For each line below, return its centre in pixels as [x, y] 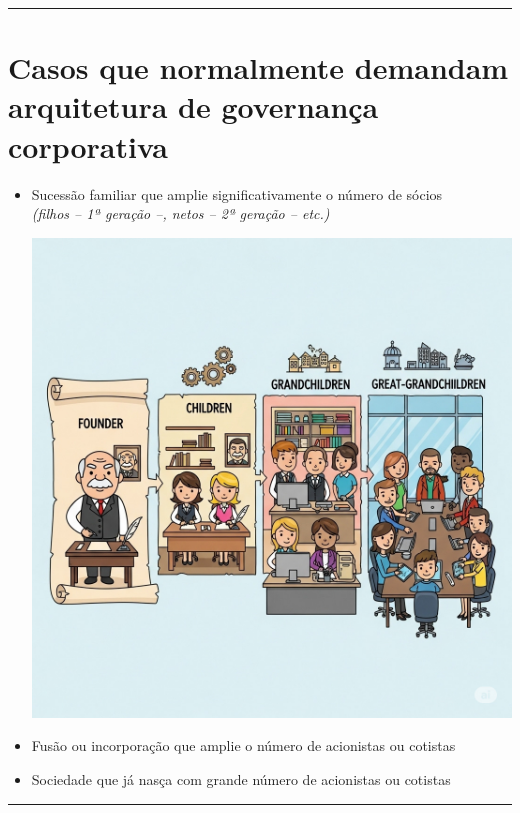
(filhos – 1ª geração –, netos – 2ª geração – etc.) [180, 213]
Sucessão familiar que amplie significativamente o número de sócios [237, 193]
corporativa [88, 145]
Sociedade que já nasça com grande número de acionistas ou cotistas [241, 779]
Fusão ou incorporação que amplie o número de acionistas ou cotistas [243, 745]
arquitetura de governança [193, 106]
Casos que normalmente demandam [258, 67]
